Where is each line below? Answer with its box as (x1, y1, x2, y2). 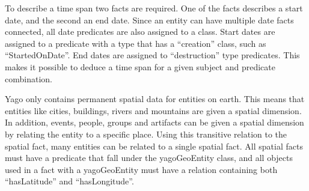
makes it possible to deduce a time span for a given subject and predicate (5, 60, 275, 73)
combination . (5, 72, 52, 85)
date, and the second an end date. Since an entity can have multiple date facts (5, 13, 294, 26)
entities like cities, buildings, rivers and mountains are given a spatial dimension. (5, 104, 302, 117)
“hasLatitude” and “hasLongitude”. (5, 175, 134, 187)
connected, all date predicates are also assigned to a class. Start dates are (5, 25, 275, 38)
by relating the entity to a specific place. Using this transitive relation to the (5, 127, 287, 140)
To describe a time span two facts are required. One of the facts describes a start (5, 2, 303, 14)
